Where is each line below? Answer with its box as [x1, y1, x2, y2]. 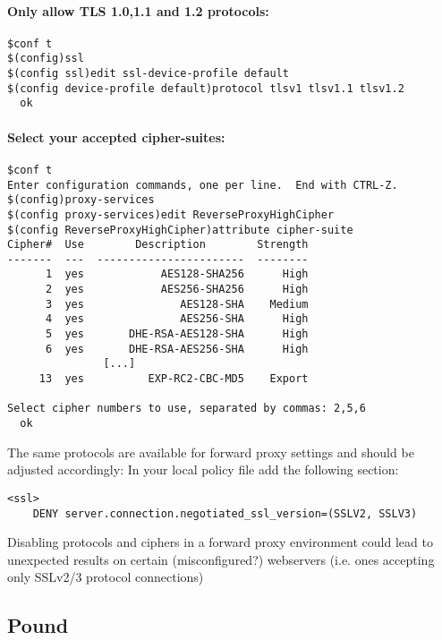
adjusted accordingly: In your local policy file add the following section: [7, 460, 399, 479]
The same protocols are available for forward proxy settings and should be [7, 442, 414, 461]
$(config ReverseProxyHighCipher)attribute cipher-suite [7, 223, 353, 236]
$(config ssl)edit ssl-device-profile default [7, 67, 289, 81]
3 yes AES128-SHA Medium [45, 297, 309, 311]
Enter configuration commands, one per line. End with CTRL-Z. [7, 178, 398, 192]
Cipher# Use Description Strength [7, 238, 309, 252]
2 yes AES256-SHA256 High [45, 283, 309, 296]
